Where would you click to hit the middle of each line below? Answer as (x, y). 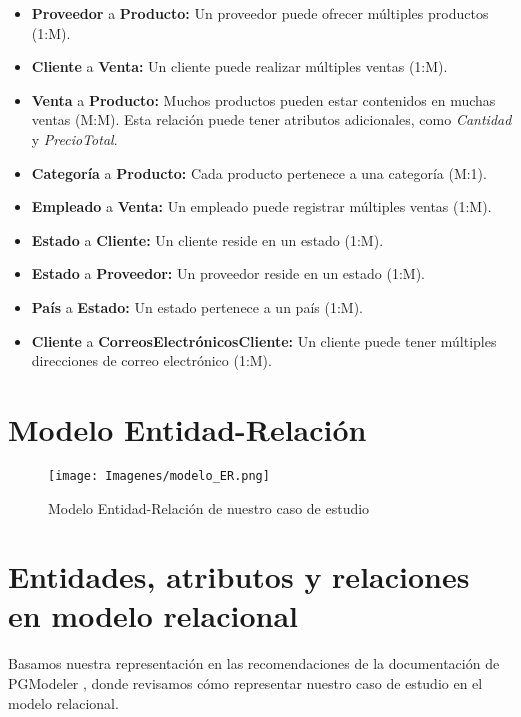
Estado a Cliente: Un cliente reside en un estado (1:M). (207, 239)
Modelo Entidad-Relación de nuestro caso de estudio (209, 507)
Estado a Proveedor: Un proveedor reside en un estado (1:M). (228, 273)
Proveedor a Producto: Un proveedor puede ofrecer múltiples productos (260, 13)
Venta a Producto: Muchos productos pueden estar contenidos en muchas (263, 99)
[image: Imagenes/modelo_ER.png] (159, 475)
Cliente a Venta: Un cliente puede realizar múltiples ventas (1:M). (239, 66)
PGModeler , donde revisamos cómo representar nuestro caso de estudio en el (245, 683)
